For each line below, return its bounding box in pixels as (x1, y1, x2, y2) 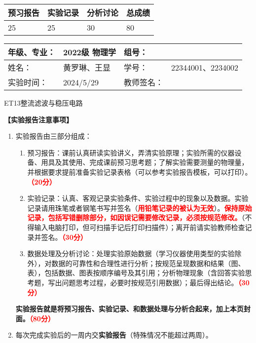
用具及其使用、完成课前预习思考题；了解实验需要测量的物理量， (41, 157, 249, 167)
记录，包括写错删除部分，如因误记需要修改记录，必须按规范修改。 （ (27, 212, 245, 223)
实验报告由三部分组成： (15, 131, 92, 141)
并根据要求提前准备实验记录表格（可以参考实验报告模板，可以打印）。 (27, 166, 252, 177)
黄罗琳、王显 (63, 62, 111, 73)
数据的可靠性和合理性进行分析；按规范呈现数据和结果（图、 (51, 258, 245, 268)
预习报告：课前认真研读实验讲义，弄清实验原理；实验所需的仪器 (27, 147, 235, 157)
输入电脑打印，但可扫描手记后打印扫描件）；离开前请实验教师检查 (34, 222, 245, 232)
